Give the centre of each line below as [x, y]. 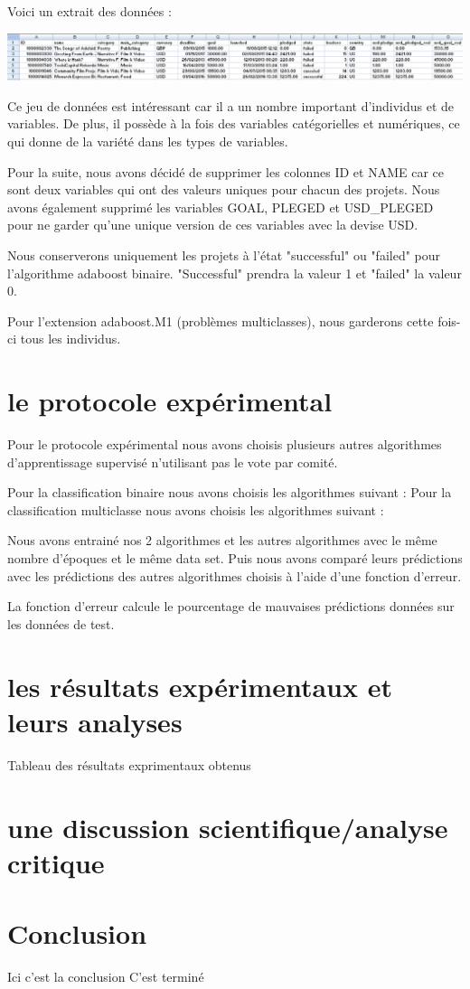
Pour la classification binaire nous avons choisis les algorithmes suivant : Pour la [230, 492]
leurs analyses [95, 721]
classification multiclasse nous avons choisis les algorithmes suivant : [196, 509]
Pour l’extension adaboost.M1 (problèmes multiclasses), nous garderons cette [221, 320]
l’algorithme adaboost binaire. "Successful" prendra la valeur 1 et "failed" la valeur [235, 273]
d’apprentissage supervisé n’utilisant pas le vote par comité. [173, 462]
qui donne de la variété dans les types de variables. [148, 141]
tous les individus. [70, 339]
